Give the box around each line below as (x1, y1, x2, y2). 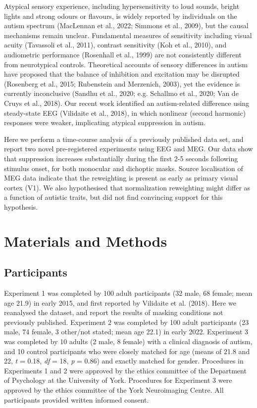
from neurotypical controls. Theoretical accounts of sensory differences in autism (4, 59, 248, 69)
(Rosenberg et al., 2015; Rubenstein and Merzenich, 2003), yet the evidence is (4, 78, 240, 89)
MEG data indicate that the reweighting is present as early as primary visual (4, 173, 238, 183)
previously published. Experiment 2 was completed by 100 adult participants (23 (4, 317, 249, 327)
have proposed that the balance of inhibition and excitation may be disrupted (4, 69, 240, 79)
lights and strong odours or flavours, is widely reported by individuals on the (4, 10, 237, 21)
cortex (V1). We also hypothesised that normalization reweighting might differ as (4, 182, 251, 192)
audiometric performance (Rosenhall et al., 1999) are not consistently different (4, 49, 242, 59)
